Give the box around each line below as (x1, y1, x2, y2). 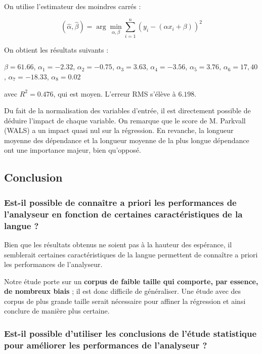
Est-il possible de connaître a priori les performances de (4, 196, 237, 208)
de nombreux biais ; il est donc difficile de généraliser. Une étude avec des (4, 286, 241, 296)
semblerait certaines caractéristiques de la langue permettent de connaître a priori (4, 249, 258, 259)
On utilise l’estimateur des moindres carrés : (4, 1, 141, 11)
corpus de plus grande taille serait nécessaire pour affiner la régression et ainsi (4, 295, 246, 306)
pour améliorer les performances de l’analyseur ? (4, 338, 207, 351)
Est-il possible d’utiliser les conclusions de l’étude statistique (4, 327, 257, 339)
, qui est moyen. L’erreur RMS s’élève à (53, 88, 176, 99)
